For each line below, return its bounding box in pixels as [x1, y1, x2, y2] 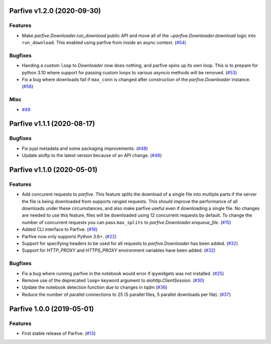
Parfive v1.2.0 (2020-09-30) [9, 7, 101, 15]
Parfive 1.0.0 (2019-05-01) [9, 304, 94, 313]
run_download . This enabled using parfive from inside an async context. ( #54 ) [22, 40, 187, 46]
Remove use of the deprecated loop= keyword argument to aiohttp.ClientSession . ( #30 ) [22, 277, 205, 283]
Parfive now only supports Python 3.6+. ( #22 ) [22, 233, 117, 239]
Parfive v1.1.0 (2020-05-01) [9, 165, 98, 174]
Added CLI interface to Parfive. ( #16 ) [22, 226, 98, 233]
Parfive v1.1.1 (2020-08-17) [9, 119, 95, 128]
